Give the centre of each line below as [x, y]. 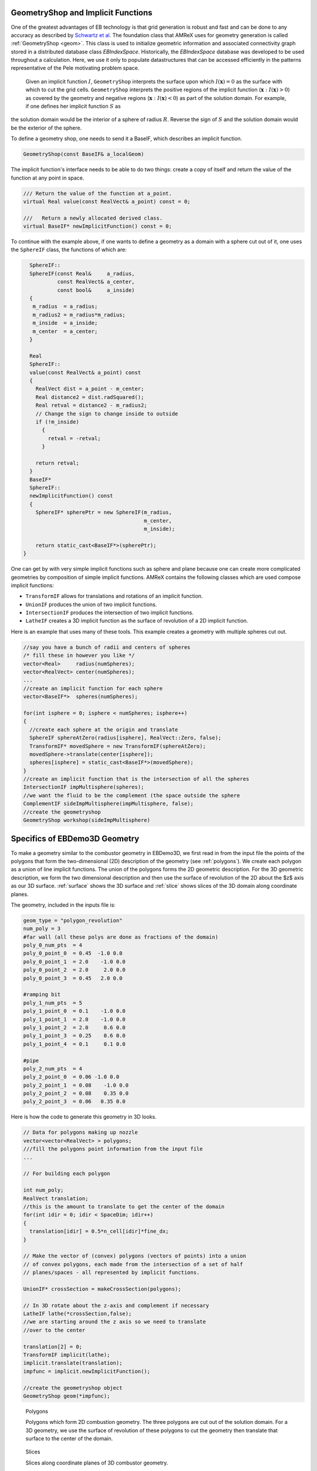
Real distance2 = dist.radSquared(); [90, 397]
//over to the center [54, 1330]
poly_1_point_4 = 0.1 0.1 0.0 [74, 1044]
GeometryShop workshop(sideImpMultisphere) [87, 820]
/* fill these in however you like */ [79, 655]
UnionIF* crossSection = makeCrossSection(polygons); [102, 1289]
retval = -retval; [74, 438]
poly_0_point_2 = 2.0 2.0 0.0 [74, 970]
